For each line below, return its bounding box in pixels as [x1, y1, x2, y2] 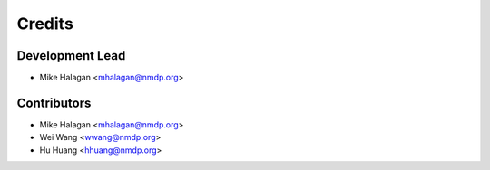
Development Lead [16, 48, 126, 63]
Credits [16, 14, 74, 33]
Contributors [16, 95, 92, 110]
